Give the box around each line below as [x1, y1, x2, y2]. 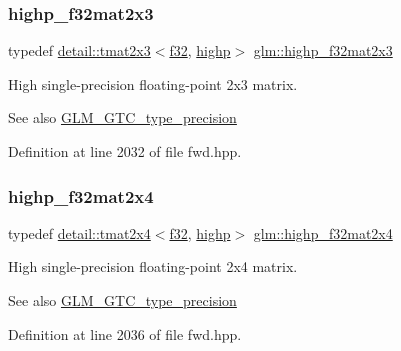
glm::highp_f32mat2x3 [253, 40, 393, 61]
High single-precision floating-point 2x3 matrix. [8, 73, 298, 94]
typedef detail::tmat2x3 [8, 40, 151, 61]
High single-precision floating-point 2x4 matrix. [8, 256, 298, 277]
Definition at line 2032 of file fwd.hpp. [8, 141, 242, 161]
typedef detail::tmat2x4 [8, 222, 151, 243]
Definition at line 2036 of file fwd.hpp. [8, 323, 242, 344]
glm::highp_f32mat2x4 [253, 222, 393, 243]
